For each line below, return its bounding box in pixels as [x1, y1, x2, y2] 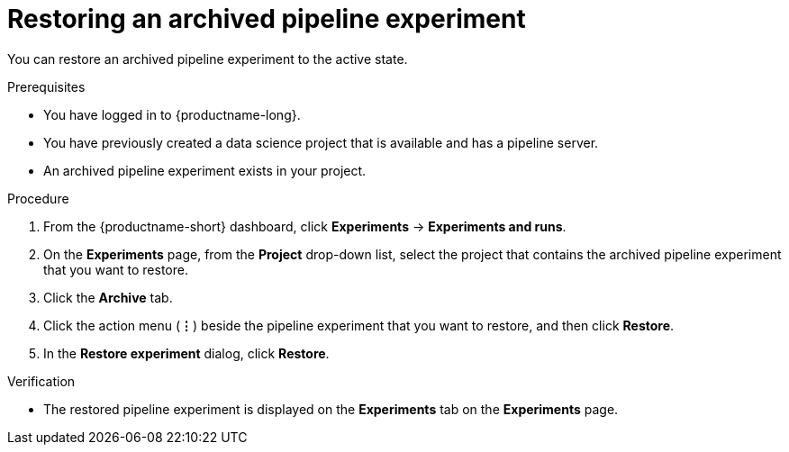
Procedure [7, 190, 69, 206]
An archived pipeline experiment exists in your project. [43, 162, 367, 178]
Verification [7, 373, 76, 389]
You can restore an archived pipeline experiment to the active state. [7, 50, 408, 67]
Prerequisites [7, 78, 86, 95]
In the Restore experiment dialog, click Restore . [43, 345, 330, 361]
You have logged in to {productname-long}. [43, 106, 301, 122]
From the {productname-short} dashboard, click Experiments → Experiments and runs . [43, 218, 567, 234]
